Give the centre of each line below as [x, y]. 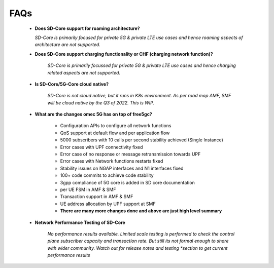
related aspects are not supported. [84, 72]
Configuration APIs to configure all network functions [116, 126]
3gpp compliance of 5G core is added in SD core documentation [127, 182]
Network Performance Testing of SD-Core [80, 222]
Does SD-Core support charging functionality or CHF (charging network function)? [124, 54]
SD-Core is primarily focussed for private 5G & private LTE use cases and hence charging [142, 65]
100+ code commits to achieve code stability [107, 175]
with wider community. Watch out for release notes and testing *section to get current [138, 248]
